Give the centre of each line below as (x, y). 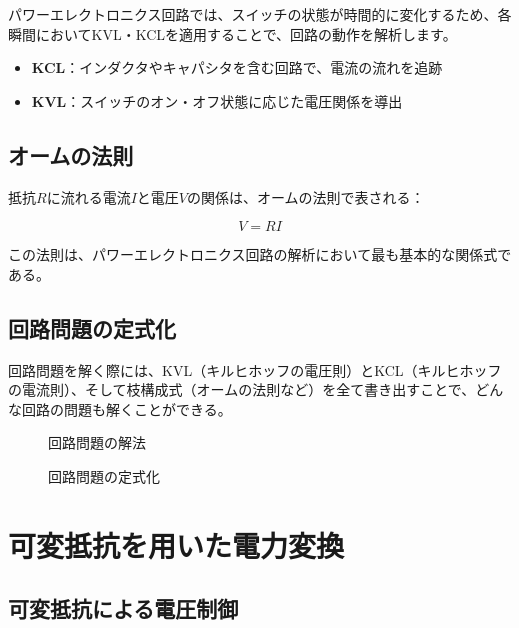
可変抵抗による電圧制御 (123, 608)
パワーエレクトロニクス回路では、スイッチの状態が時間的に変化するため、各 (260, 14)
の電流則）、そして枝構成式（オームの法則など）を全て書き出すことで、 (242, 389)
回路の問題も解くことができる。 (126, 408)
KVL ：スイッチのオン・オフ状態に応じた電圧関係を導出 (217, 100)
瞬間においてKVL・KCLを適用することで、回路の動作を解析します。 (232, 33)
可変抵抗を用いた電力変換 (176, 544)
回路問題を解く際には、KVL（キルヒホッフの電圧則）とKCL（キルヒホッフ (255, 369)
